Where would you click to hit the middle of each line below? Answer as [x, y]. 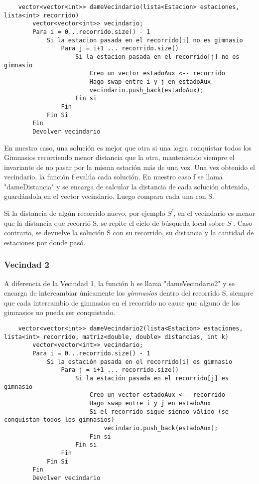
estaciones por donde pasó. [45, 242]
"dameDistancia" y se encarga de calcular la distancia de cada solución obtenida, [127, 186]
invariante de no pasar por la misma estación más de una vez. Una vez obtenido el [129, 167]
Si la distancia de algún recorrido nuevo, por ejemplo [85, 213]
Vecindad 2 [27, 264]
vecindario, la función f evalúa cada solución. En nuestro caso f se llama [113, 177]
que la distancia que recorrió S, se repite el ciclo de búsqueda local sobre [115, 223]
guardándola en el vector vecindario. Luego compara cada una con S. [109, 196]
